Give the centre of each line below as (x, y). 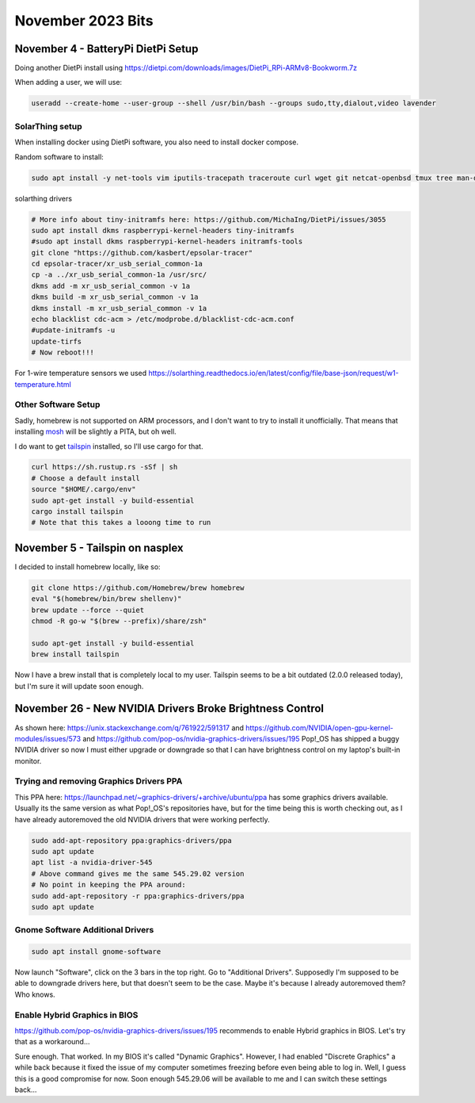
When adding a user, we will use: (68, 82)
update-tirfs (57, 341)
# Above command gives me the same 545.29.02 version (138, 873)
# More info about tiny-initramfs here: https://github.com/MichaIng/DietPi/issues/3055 (209, 219)
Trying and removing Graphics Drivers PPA (99, 781)
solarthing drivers (44, 198)
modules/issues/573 (48, 738)
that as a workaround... (52, 1042)
